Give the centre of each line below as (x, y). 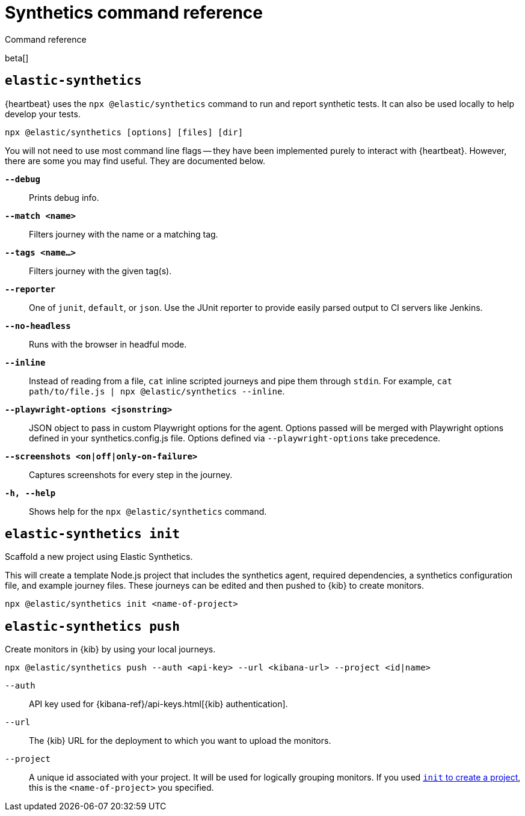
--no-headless (38, 326)
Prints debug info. (64, 197)
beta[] (17, 58)
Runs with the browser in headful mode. (108, 344)
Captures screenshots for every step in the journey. (131, 474)
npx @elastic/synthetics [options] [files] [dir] (124, 132)
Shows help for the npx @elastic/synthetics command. (148, 511)
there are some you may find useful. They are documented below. (135, 161)
